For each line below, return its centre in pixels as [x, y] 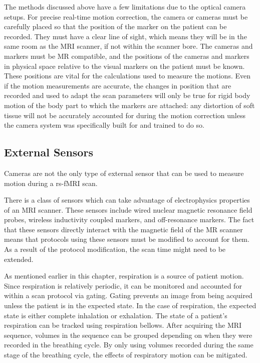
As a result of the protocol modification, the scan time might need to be [115, 249]
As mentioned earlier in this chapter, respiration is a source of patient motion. [124, 276]
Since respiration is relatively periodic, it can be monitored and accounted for [123, 285]
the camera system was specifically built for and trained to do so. [104, 125]
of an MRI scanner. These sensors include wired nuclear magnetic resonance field [128, 209]
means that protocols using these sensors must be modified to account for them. [127, 239]
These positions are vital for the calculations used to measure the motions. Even [127, 76]
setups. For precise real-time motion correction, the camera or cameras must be [126, 16]
